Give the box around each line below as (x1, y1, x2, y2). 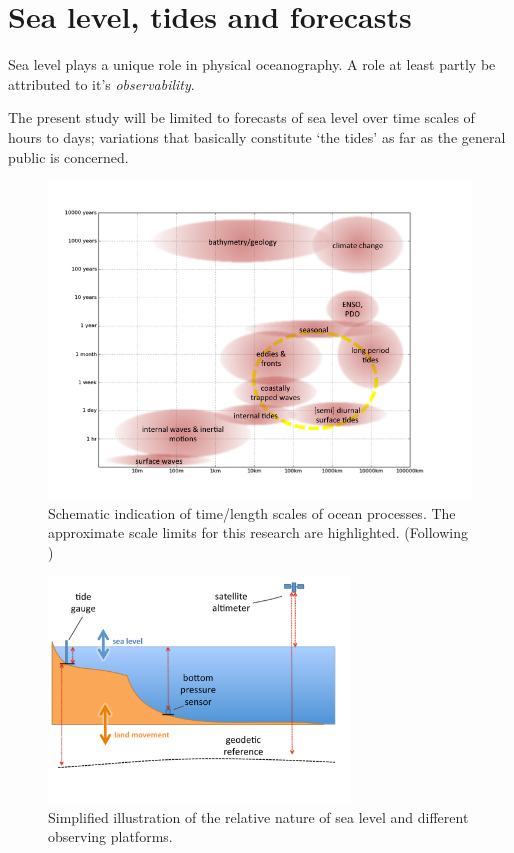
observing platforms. (48, 826, 173, 847)
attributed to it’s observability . (8, 73, 195, 94)
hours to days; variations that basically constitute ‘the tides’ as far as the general (8, 126, 506, 147)
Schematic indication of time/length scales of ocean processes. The (48, 502, 456, 523)
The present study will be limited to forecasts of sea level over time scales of (8, 107, 475, 128)
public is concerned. (8, 146, 129, 167)
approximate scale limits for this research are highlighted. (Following (48, 522, 468, 543)
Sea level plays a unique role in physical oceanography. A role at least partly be (8, 54, 496, 75)
